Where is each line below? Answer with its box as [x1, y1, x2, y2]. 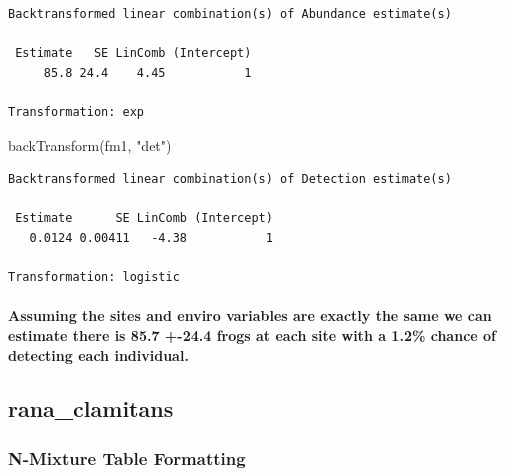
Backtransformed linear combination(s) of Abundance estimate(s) [8, 7, 452, 21]
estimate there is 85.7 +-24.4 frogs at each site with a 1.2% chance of [8, 324, 496, 345]
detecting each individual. [8, 344, 189, 365]
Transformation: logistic [8, 270, 180, 285]
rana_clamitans [8, 393, 174, 424]
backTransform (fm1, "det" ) [8, 134, 172, 155]
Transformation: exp [8, 104, 145, 119]
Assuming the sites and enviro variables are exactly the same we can [8, 305, 492, 326]
